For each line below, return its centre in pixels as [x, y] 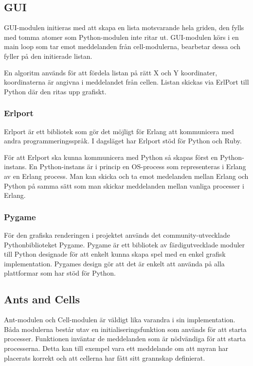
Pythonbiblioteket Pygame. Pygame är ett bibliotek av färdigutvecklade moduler [125, 244]
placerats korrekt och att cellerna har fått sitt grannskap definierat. [105, 357]
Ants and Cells [42, 299]
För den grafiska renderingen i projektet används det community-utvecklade [117, 235]
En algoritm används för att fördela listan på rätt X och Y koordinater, [111, 72]
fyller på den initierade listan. [48, 56]
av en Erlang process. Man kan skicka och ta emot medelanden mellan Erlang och [126, 176]
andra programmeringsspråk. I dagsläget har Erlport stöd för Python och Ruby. [123, 141]
